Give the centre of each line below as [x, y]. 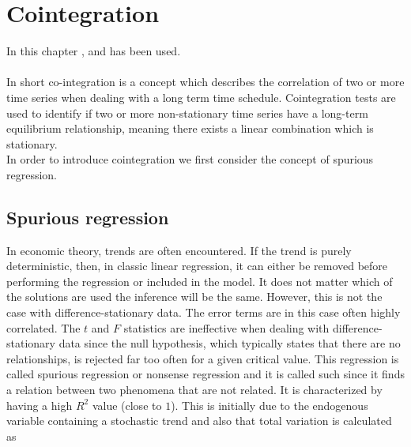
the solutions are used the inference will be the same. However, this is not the [194, 297]
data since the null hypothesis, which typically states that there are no [230, 343]
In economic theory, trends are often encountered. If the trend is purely [179, 250]
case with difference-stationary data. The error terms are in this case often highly [204, 312]
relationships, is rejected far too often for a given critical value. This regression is [203, 358]
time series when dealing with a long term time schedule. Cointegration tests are [201, 97]
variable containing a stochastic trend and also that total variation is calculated [199, 421]
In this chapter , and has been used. [94, 51]
